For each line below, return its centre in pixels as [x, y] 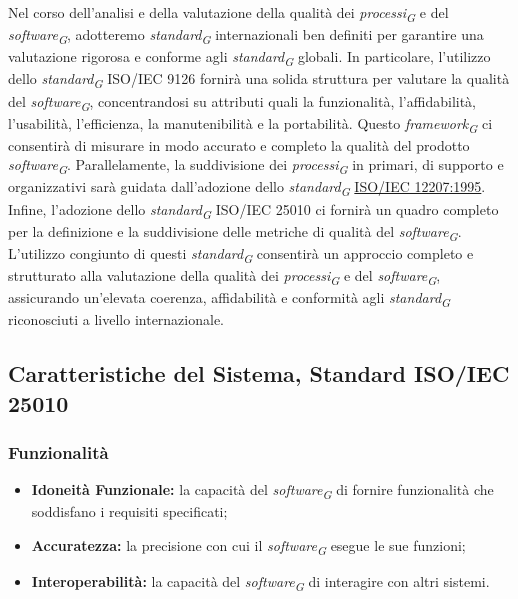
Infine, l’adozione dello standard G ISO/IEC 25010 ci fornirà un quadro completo [253, 210]
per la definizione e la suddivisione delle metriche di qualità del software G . [235, 232]
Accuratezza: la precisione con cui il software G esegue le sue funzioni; [248, 546]
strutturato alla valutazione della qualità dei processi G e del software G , [224, 276]
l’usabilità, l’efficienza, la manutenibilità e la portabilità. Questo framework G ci [250, 124]
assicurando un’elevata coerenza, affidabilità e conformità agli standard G [229, 298]
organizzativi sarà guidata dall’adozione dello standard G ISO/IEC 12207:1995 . [247, 188]
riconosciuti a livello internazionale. [116, 319]
